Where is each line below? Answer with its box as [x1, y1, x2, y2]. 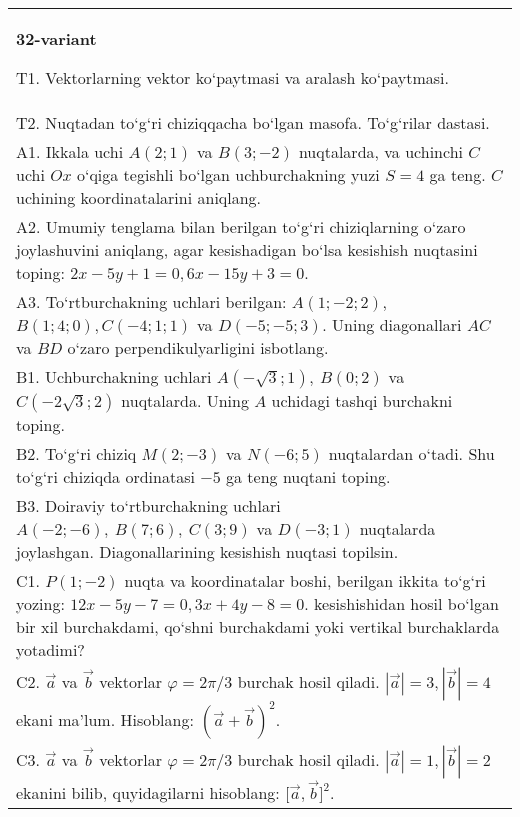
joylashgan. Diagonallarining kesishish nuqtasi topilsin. [16, 540, 399, 563]
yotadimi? [16, 638, 85, 661]
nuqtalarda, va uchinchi [298, 140, 463, 163]
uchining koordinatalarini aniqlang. [16, 186, 262, 209]
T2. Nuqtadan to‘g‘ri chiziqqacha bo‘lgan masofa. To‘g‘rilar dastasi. [16, 111, 490, 134]
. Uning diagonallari [322, 313, 462, 336]
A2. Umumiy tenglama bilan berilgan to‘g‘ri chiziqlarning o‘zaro [16, 215, 466, 238]
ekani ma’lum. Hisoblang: [16, 708, 194, 731]
